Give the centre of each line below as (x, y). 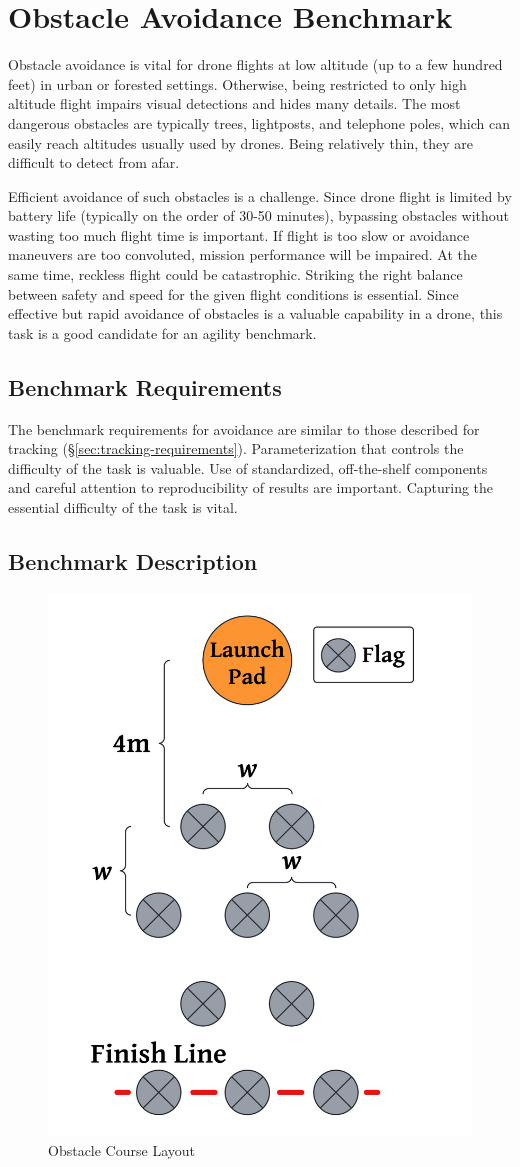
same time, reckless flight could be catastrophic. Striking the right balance (235, 274)
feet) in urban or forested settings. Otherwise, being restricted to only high (237, 83)
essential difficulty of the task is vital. (123, 507)
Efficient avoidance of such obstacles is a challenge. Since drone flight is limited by (260, 195)
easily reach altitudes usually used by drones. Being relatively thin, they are (241, 142)
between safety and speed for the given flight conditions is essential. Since (233, 293)
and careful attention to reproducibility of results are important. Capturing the (251, 487)
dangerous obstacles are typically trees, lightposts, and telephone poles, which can (259, 122)
